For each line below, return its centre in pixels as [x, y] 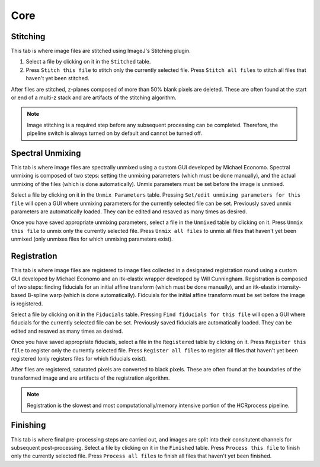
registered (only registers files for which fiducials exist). [79, 359]
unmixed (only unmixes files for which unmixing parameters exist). [92, 239]
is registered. [27, 304]
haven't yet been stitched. [57, 78]
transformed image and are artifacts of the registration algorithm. [90, 378]
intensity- [289, 287]
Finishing [28, 425]
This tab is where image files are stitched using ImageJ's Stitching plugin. [101, 51]
